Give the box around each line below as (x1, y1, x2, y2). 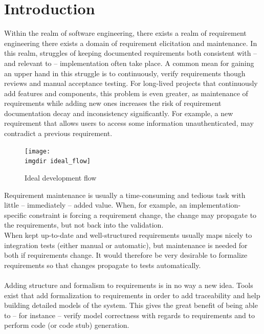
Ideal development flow (25, 172, 97, 183)
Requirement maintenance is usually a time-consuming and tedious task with (4, 189, 246, 200)
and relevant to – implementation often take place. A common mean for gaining (4, 57, 254, 68)
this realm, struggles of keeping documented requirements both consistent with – (4, 48, 257, 58)
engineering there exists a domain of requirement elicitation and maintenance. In (4, 37, 257, 48)
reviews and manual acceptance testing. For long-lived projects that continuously (4, 78, 258, 88)
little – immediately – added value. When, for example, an (4, 199, 187, 210)
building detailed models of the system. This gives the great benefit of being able (4, 300, 258, 310)
